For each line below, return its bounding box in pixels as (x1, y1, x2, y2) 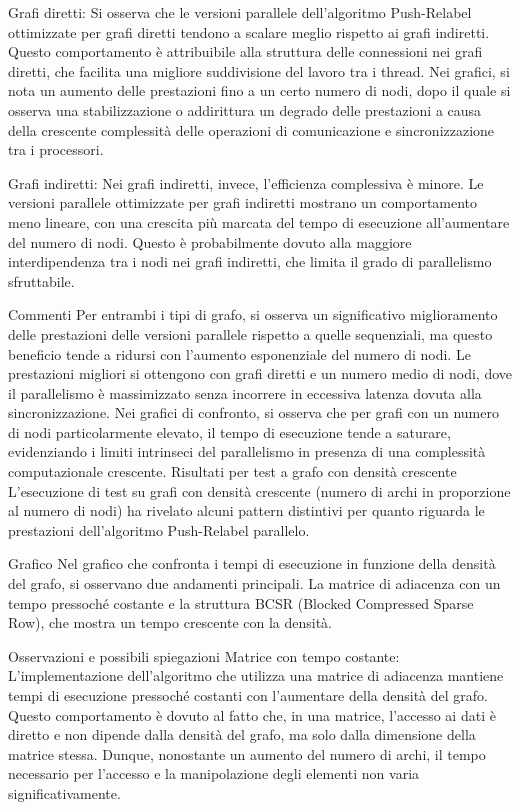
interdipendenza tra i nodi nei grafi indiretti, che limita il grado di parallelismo (8, 251, 492, 272)
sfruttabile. (8, 270, 75, 291)
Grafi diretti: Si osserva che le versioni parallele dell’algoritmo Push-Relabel (8, 2, 472, 22)
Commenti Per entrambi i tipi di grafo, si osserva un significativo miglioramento (8, 304, 498, 325)
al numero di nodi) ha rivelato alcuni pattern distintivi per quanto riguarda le (8, 500, 485, 521)
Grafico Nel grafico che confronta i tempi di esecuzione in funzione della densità (8, 553, 496, 574)
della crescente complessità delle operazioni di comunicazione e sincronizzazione (8, 119, 495, 140)
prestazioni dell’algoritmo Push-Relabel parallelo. (8, 519, 310, 540)
